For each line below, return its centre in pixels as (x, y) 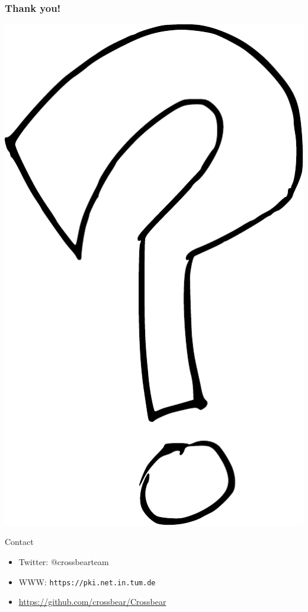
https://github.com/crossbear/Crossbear (92, 602)
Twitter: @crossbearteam (64, 562)
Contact (19, 542)
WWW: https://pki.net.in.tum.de (87, 581)
